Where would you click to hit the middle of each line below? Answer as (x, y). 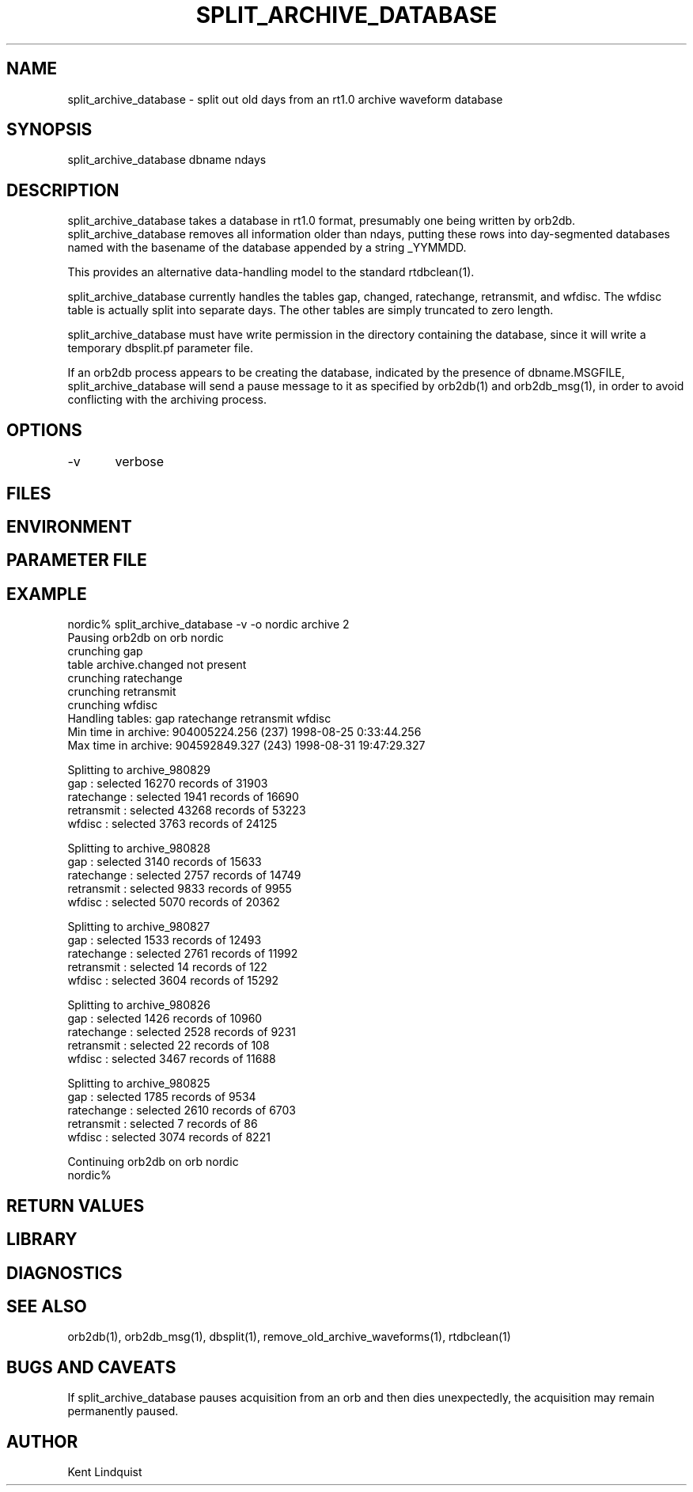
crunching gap (105, 651)
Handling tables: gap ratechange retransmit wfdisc (199, 719)
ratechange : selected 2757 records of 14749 (184, 875)
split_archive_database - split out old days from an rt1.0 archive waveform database (285, 99)
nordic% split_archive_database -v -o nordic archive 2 (208, 625)
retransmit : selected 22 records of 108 (169, 1046)
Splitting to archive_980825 (139, 1084)
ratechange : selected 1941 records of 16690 (183, 797)
